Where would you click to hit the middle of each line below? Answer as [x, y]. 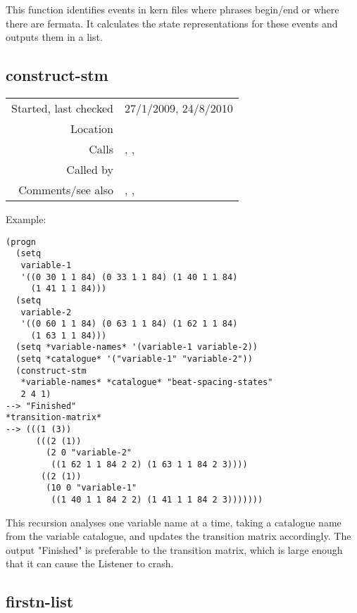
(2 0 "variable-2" [89, 453]
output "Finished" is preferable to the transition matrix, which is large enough [174, 549]
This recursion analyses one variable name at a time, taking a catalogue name [174, 522]
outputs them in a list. [54, 37]
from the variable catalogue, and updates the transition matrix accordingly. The [178, 536]
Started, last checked [63, 108]
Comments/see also [66, 189]
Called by [90, 169]
